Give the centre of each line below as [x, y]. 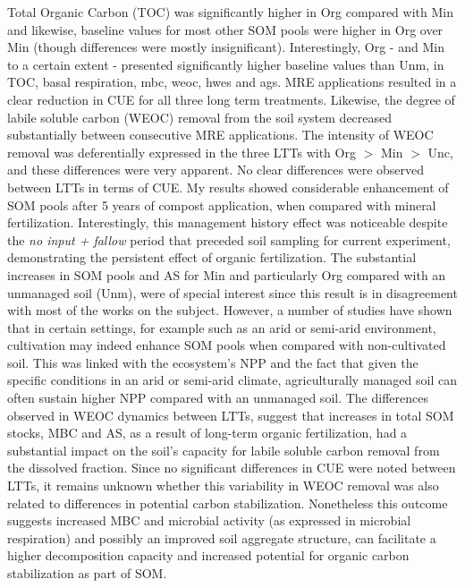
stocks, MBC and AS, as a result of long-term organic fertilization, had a [207, 433]
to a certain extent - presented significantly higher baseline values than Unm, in [226, 64]
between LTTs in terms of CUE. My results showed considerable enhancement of [228, 187]
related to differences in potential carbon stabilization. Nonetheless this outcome [228, 503]
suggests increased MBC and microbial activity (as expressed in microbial [209, 520]
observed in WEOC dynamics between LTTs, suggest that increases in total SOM [231, 415]
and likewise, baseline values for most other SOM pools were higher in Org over [225, 29]
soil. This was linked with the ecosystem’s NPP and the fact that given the [213, 362]
